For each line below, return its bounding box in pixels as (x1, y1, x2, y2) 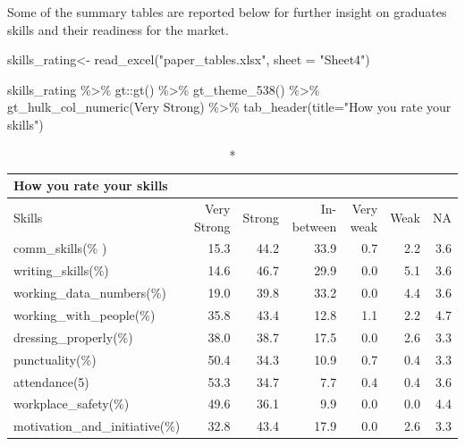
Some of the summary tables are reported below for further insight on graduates (7, 3, 447, 21)
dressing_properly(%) (13, 327, 133, 346)
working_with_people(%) (13, 305, 156, 324)
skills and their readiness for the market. (7, 20, 229, 38)
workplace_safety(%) (13, 394, 130, 413)
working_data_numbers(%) (13, 283, 166, 302)
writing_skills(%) (13, 261, 109, 280)
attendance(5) (13, 372, 89, 391)
